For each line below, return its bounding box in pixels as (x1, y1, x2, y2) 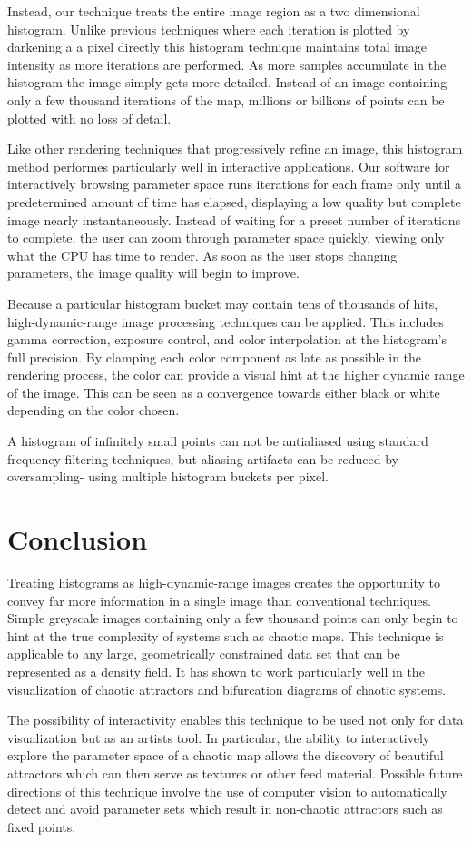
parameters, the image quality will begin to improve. (7, 263, 300, 282)
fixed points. (7, 817, 76, 836)
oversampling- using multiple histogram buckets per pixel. (7, 467, 329, 486)
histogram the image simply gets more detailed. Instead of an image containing (7, 73, 447, 92)
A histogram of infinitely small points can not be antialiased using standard (7, 431, 428, 451)
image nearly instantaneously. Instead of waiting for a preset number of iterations (7, 210, 461, 229)
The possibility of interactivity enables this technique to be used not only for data (7, 710, 464, 729)
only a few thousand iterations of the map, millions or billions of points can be (7, 90, 445, 109)
